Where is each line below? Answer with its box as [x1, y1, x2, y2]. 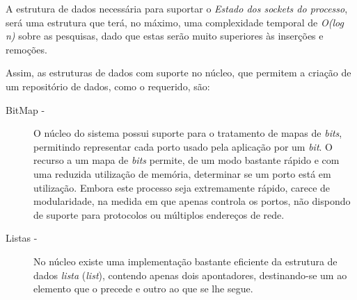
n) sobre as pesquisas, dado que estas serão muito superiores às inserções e [6, 28, 324, 43]
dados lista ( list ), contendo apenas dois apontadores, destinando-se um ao [33, 267, 347, 282]
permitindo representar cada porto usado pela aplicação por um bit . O [33, 139, 333, 153]
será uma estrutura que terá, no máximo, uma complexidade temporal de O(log [6, 15, 344, 29]
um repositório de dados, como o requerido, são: [6, 78, 210, 93]
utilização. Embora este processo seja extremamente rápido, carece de [33, 180, 331, 194]
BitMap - [6, 102, 45, 117]
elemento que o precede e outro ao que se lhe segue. [33, 281, 253, 296]
